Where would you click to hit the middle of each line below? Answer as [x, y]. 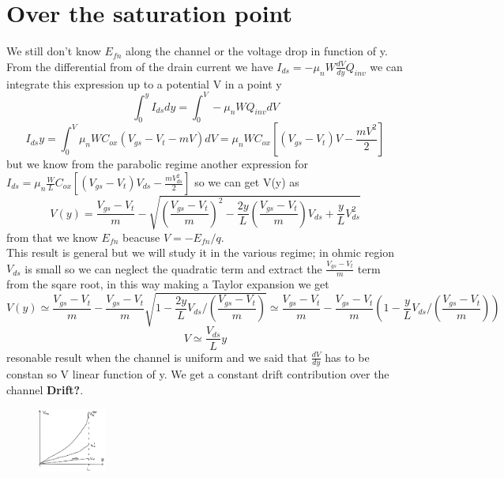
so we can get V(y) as [247, 182]
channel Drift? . [45, 389]
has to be [347, 357]
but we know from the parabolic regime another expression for [157, 164]
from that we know [52, 237]
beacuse [141, 237]
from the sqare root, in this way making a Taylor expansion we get [168, 284]
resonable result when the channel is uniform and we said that [157, 357]
